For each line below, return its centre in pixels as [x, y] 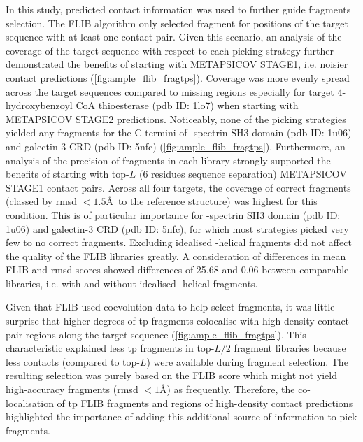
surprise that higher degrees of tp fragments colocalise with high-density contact [178, 321]
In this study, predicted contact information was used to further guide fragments [178, 9]
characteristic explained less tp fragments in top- [110, 348]
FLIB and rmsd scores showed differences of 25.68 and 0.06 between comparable [177, 270]
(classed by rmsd [42, 201]
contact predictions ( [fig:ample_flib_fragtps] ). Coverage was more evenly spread [178, 77]
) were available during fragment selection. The [247, 361]
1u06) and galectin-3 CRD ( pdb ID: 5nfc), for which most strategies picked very [177, 228]
